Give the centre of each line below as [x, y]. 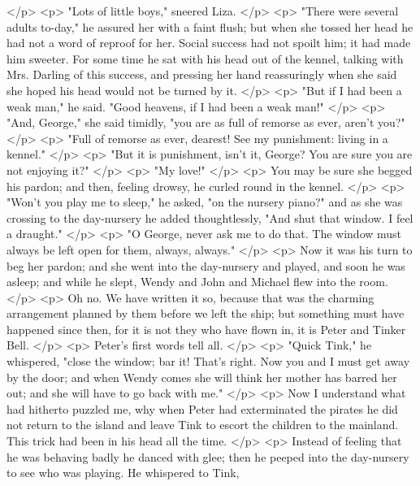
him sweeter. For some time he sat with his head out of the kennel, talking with [205, 58]
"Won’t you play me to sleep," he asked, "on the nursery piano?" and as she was [205, 202]
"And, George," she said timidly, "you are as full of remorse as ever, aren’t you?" [206, 122]
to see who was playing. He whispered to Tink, [123, 473]
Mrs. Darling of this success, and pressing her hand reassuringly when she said [202, 74]
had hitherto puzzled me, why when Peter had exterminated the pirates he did [202, 408]
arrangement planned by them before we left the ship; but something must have [206, 313]
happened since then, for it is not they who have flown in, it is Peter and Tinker [206, 329]
